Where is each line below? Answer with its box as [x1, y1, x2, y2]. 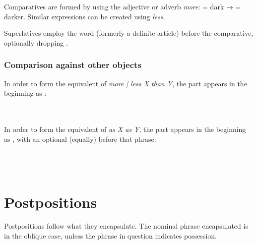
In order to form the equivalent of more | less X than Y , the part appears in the [4, 78, 247, 88]
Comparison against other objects [4, 59, 141, 71]
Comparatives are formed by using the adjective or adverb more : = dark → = [4, 1, 241, 11]
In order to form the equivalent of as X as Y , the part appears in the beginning [4, 123, 246, 134]
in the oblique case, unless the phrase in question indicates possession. [4, 230, 217, 241]
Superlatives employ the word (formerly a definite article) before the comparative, [4, 28, 254, 38]
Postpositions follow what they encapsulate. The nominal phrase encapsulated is [4, 221, 248, 231]
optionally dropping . [4, 37, 68, 48]
